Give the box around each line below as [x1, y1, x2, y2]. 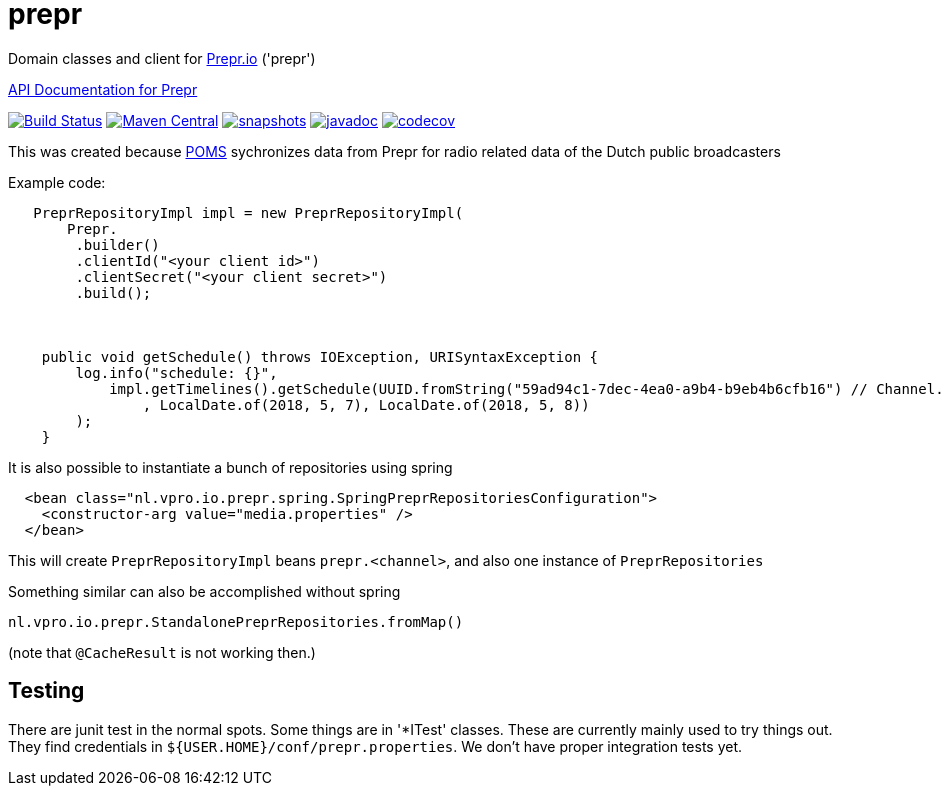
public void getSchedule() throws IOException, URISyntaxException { [41, 348, 599, 365]
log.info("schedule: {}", [75, 364, 278, 381]
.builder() [75, 236, 160, 253]
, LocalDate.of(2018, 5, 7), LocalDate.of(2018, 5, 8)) [142, 396, 590, 413]
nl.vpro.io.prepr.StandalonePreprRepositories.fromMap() [8, 613, 464, 630]
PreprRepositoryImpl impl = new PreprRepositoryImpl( [33, 204, 464, 221]
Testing [8, 678, 85, 704]
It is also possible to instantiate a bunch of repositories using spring [8, 458, 453, 476]
